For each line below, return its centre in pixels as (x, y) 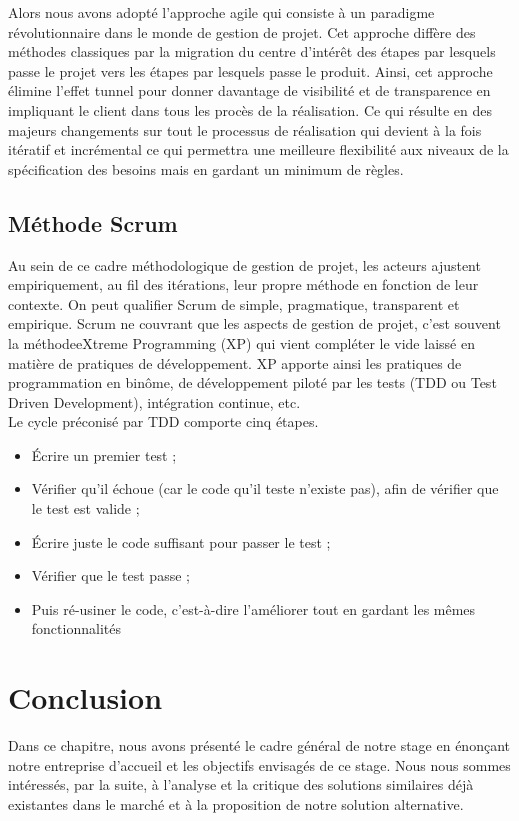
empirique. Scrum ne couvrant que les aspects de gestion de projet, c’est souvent (254, 323)
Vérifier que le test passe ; (110, 575)
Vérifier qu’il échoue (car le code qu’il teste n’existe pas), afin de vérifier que (265, 488)
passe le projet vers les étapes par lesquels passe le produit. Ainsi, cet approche (250, 70)
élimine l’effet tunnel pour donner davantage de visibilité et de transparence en (249, 90)
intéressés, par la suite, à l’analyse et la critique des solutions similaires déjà (241, 784)
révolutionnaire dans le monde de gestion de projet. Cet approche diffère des (242, 31)
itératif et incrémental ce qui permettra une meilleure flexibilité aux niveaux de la (258, 149)
